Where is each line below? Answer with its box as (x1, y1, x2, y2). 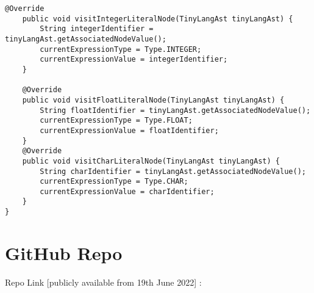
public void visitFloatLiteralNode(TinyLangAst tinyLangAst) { (22, 95, 285, 104)
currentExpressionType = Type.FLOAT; (40, 116, 193, 125)
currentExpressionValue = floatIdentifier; (40, 126, 219, 135)
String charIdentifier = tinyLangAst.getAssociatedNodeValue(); (40, 167, 306, 176)
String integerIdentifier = (40, 24, 154, 34)
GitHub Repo (5, 240, 123, 265)
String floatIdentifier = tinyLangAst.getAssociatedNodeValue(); (40, 106, 311, 115)
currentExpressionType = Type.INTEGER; (40, 45, 202, 54)
